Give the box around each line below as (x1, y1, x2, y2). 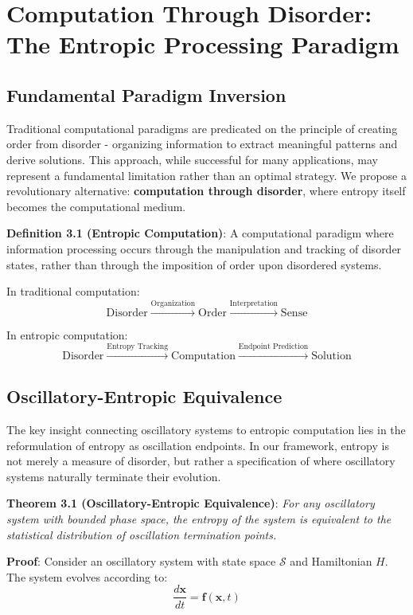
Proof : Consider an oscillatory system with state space (6, 553, 276, 570)
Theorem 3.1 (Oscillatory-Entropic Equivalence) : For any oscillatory (6, 495, 375, 511)
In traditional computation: (6, 283, 140, 300)
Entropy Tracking (107, 343, 169, 351)
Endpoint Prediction (238, 343, 309, 351)
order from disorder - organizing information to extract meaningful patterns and (6, 135, 398, 152)
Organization (150, 299, 196, 307)
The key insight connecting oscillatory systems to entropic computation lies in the (6, 421, 406, 438)
